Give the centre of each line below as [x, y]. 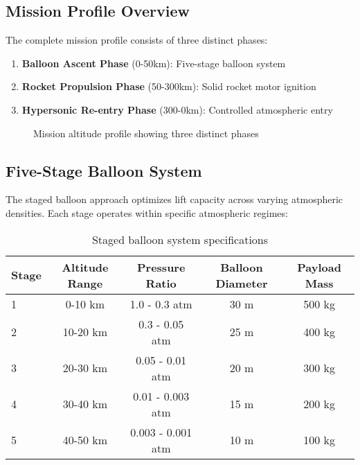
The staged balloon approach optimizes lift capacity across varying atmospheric [174, 199]
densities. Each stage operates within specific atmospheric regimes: [147, 212]
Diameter [242, 283]
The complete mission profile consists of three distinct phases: [137, 40]
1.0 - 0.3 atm [161, 304]
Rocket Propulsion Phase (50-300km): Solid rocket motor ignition [169, 86]
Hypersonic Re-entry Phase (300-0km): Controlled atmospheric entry [177, 109]
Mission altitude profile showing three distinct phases [146, 133]
